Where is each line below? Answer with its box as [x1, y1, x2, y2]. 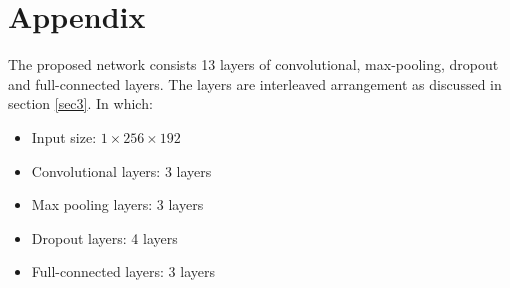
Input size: [31, 126, 97, 147]
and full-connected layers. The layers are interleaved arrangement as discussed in [8, 73, 502, 94]
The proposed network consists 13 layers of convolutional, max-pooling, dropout [8, 54, 499, 75]
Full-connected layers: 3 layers [31, 261, 215, 282]
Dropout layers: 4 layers [31, 227, 178, 248]
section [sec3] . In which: [8, 93, 153, 114]
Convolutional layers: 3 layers [31, 160, 212, 181]
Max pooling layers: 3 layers [31, 194, 204, 215]
